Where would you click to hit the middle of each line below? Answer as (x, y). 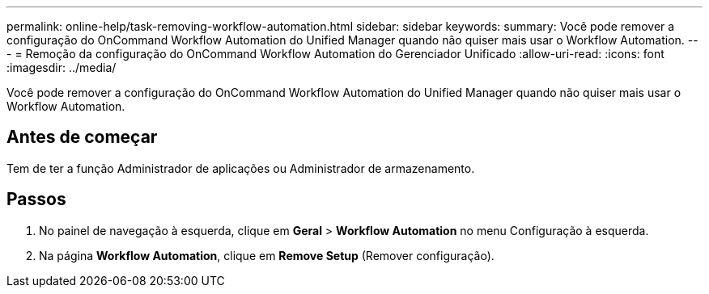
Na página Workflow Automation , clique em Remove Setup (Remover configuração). (267, 255)
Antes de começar (82, 137)
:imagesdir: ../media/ (62, 67)
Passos (36, 199)
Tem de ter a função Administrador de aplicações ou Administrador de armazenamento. (241, 168)
